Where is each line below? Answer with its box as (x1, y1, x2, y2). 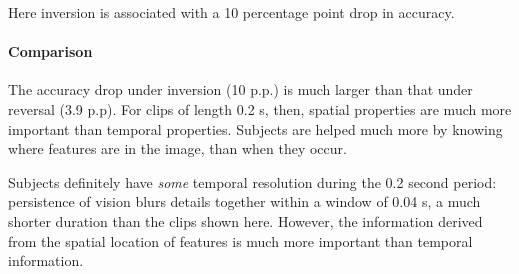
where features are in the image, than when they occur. (8, 138, 347, 159)
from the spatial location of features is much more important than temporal (8, 230, 473, 251)
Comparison (8, 41, 93, 62)
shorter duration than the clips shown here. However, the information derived (8, 210, 483, 231)
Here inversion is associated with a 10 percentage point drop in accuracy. (8, 2, 455, 22)
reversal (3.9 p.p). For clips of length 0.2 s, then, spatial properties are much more (8, 98, 512, 119)
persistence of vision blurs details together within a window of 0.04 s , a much (8, 191, 481, 212)
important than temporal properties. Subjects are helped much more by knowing (8, 118, 503, 139)
